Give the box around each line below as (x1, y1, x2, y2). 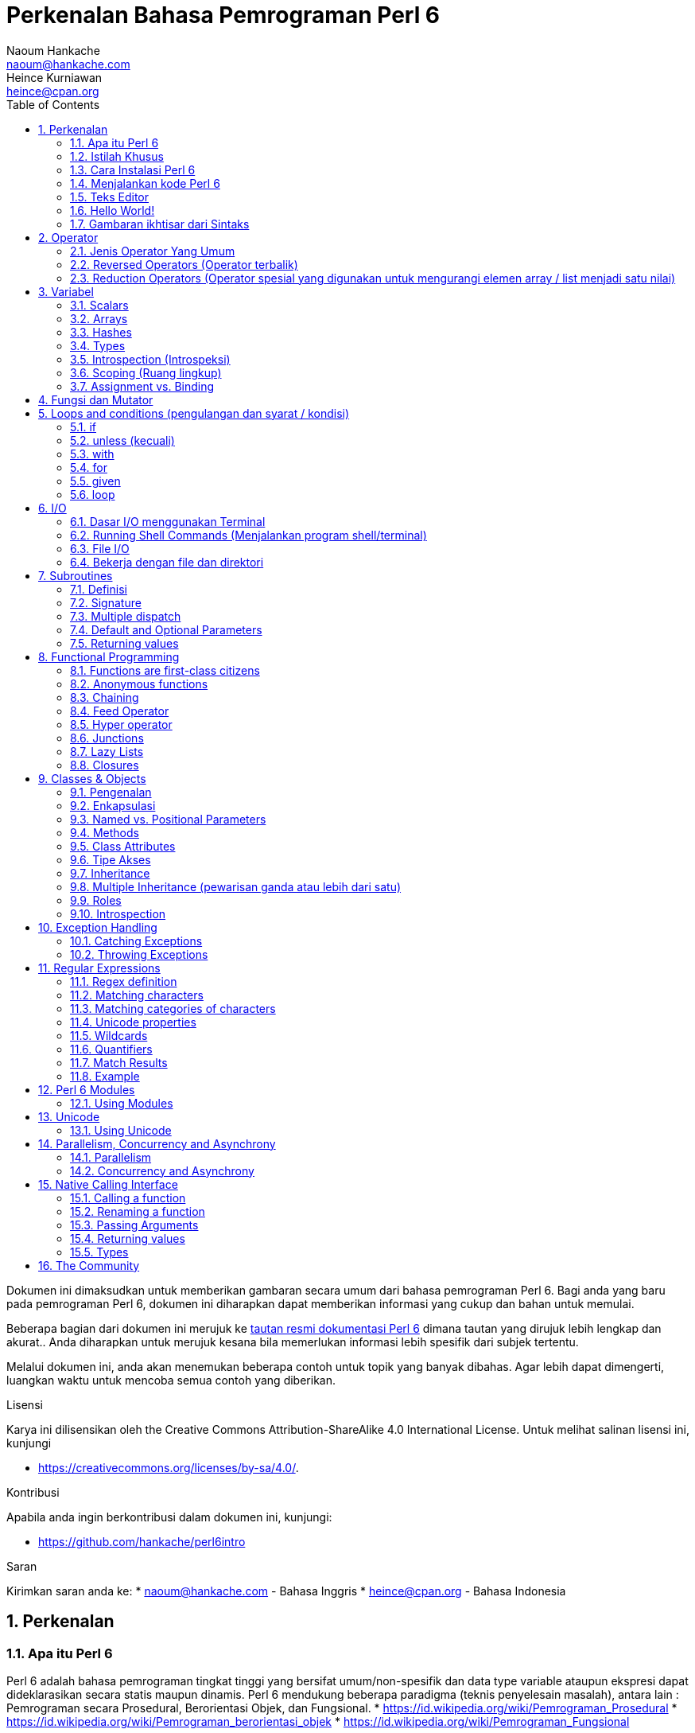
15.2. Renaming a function (70, 1204, 205, 1218)
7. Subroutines (38, 568, 113, 582)
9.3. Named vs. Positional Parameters (70, 812, 266, 826)
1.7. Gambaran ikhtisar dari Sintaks (70, 216, 250, 231)
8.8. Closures (70, 757, 139, 772)
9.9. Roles (70, 893, 122, 907)
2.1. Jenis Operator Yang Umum (70, 243, 235, 258)
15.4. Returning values (70, 1231, 185, 1245)
